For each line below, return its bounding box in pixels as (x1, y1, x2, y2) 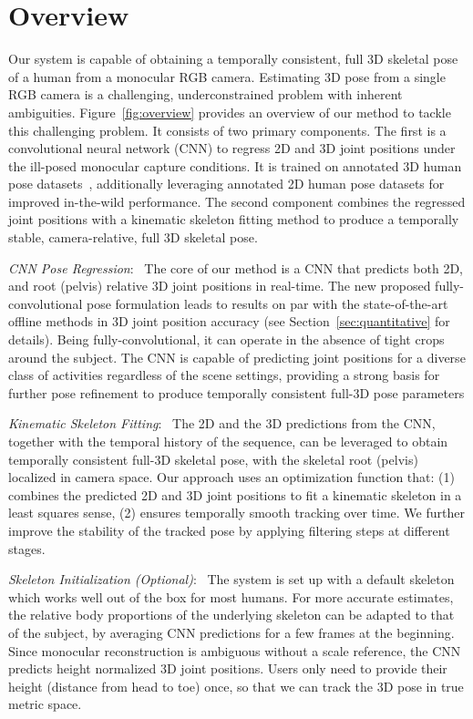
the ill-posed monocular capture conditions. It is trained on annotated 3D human (8, 156, 462, 175)
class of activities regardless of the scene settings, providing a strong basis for (8, 365, 440, 385)
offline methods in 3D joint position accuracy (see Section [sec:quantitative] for (8, 312, 450, 331)
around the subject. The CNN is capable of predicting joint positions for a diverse (8, 347, 466, 366)
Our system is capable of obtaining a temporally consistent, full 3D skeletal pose (8, 49, 458, 68)
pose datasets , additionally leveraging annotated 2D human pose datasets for (8, 174, 445, 193)
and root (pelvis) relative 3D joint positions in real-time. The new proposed (8, 276, 431, 295)
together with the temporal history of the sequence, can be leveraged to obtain (8, 432, 448, 450)
